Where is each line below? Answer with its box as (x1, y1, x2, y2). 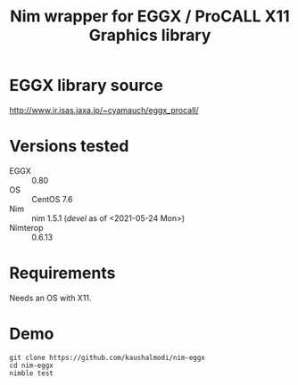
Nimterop (9, 222, 44, 233)
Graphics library (88, 25, 211, 45)
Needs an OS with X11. (9, 292, 92, 303)
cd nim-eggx (9, 361, 54, 370)
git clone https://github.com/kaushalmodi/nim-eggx (9, 353, 205, 362)
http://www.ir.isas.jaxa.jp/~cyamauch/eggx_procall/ (9, 104, 199, 115)
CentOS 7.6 (31, 193, 73, 204)
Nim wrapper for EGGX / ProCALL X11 (10, 6, 290, 27)
